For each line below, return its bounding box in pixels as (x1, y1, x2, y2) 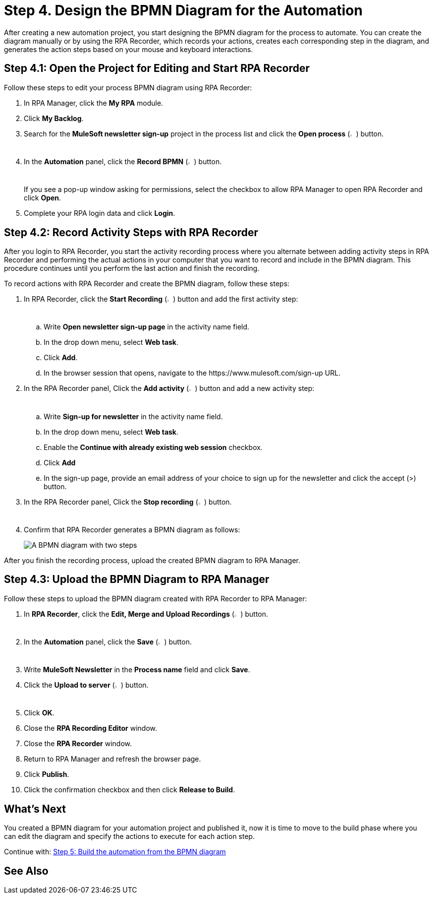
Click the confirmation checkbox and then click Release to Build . (24, 785, 235, 794)
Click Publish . (24, 770, 69, 779)
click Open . (24, 193, 61, 202)
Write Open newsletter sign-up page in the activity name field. (44, 322, 250, 331)
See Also (4, 864, 49, 877)
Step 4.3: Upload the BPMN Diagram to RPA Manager (4, 573, 270, 586)
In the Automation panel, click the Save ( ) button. (24, 637, 192, 646)
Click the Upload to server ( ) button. (24, 681, 149, 690)
